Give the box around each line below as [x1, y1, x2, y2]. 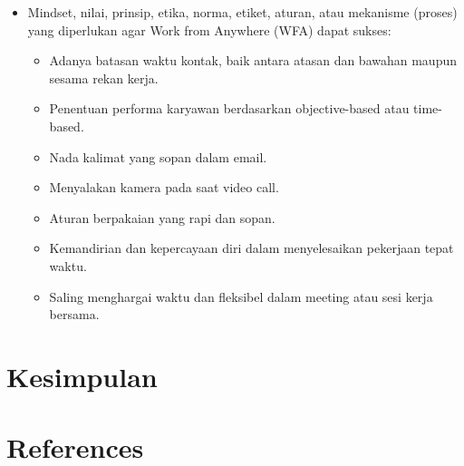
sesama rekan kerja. [49, 68, 159, 87]
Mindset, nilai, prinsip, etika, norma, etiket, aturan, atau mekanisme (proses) [27, 3, 458, 21]
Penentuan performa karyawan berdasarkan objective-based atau [49, 99, 410, 118]
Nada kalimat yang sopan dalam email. [49, 147, 267, 166]
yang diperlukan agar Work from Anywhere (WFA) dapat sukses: [27, 20, 391, 39]
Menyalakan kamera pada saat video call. [49, 178, 279, 197]
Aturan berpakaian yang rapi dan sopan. [49, 208, 275, 227]
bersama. [49, 305, 100, 324]
